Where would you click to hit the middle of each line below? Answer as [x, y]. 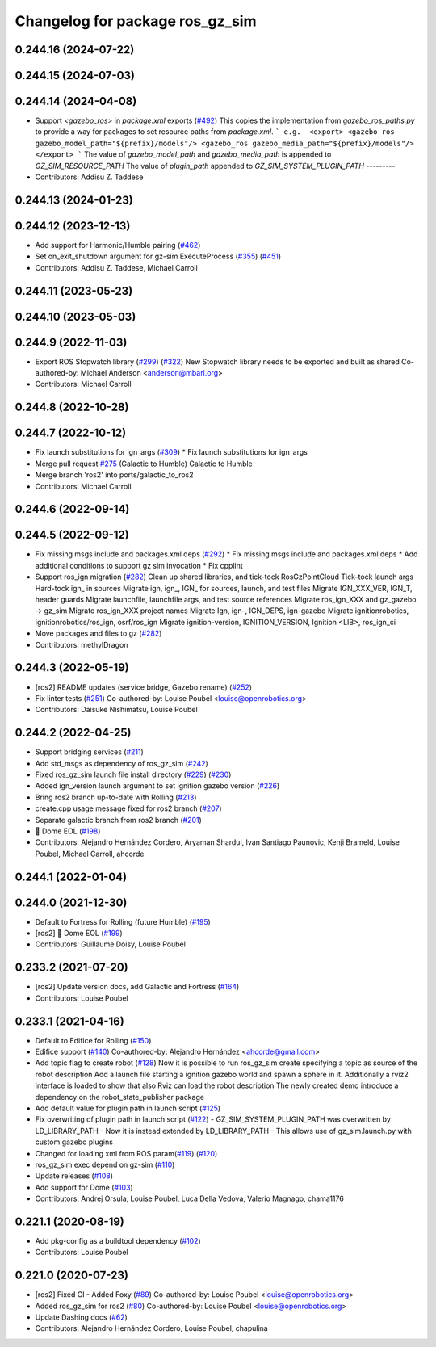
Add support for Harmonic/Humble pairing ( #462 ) [118, 245]
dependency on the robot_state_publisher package [120, 1097]
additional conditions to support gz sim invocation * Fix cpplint [139, 565]
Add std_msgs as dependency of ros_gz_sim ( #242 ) [122, 763]
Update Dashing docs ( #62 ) [82, 1317]
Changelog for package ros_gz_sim [136, 21]
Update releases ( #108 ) [74, 1176]
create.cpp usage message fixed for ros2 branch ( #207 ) [128, 808]
